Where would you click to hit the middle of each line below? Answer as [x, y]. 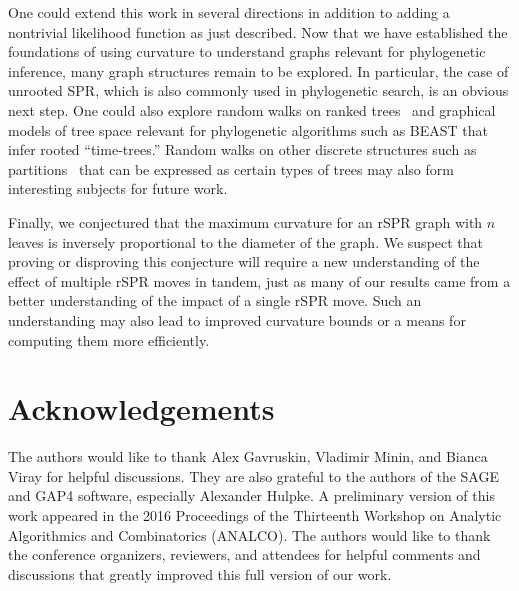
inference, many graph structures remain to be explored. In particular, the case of [258, 70]
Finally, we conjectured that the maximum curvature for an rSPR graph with [245, 221]
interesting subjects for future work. [118, 188]
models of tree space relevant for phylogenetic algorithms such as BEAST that [248, 129]
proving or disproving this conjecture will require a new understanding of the [244, 261]
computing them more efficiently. [109, 339]
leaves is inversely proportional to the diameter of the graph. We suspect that [246, 241]
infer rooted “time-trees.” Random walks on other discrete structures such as [242, 149]
